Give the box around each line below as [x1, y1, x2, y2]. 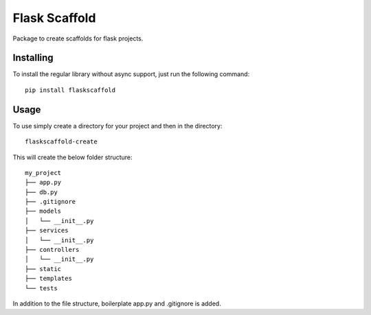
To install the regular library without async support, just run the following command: [12, 70, 250, 78]
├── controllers [25, 246, 80, 254]
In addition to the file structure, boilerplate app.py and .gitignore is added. [12, 299, 221, 307]
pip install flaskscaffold [25, 86, 116, 94]
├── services [25, 226, 69, 235]
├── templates [25, 275, 72, 283]
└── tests [25, 284, 58, 292]
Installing [12, 52, 54, 64]
